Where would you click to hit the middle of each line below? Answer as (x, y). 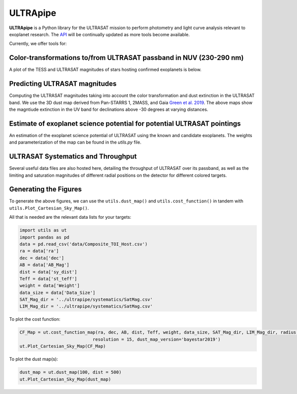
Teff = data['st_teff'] (49, 279)
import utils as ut (43, 230)
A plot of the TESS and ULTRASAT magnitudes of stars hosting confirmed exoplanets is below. (105, 70)
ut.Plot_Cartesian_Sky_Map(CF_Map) (63, 346)
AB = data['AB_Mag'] (44, 265)
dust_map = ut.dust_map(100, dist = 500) (71, 372)
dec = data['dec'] (42, 258)
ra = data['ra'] (39, 251)
